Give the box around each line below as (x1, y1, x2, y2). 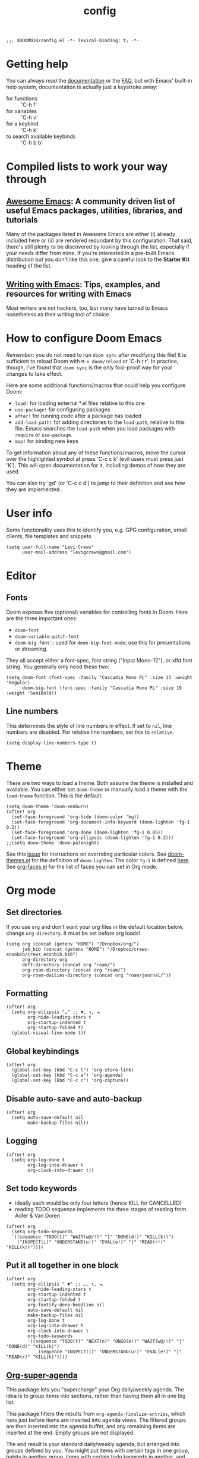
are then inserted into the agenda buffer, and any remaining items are (6, 1423, 176, 1430)
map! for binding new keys (14, 437, 78, 444)
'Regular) (6, 680, 31, 686)
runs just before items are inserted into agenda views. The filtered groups (6, 1416, 186, 1424)
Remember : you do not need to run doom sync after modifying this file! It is (6, 351, 187, 358)
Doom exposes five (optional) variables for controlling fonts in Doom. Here (6, 608, 188, 615)
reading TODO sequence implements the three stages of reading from (14, 1205, 187, 1212)
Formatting (6, 988, 48, 998)
